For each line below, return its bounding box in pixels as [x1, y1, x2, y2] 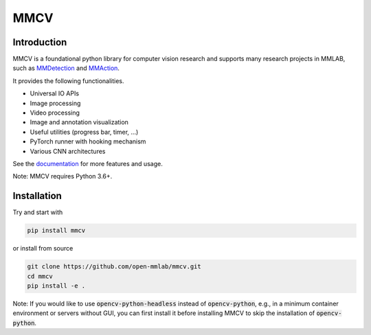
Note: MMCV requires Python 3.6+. [12, 172, 113, 181]
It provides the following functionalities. [12, 76, 124, 85]
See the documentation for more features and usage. [12, 159, 163, 167]
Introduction [12, 36, 67, 48]
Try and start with [12, 208, 63, 216]
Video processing [30, 108, 80, 117]
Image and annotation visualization [30, 118, 128, 126]
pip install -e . [27, 282, 86, 290]
